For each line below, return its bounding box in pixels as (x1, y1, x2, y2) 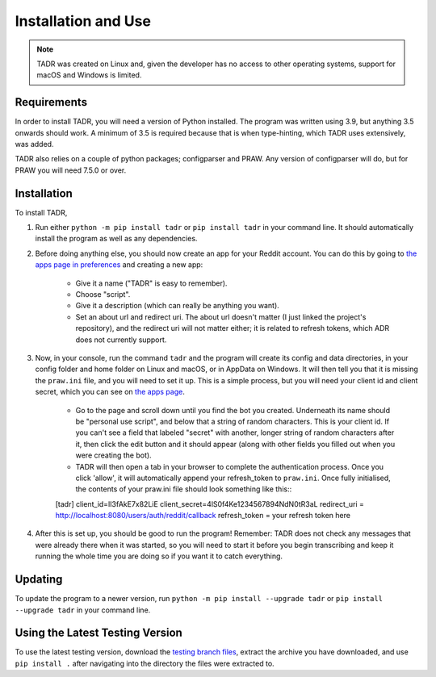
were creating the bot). (75, 450, 153, 460)
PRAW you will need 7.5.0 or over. (15, 165, 127, 175)
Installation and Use (15, 12, 151, 30)
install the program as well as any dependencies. (35, 234, 198, 244)
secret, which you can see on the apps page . (35, 387, 185, 397)
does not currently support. (75, 335, 167, 345)
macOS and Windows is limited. (36, 70, 142, 80)
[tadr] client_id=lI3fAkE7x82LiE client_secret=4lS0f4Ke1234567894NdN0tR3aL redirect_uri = (55, 499, 365, 508)
